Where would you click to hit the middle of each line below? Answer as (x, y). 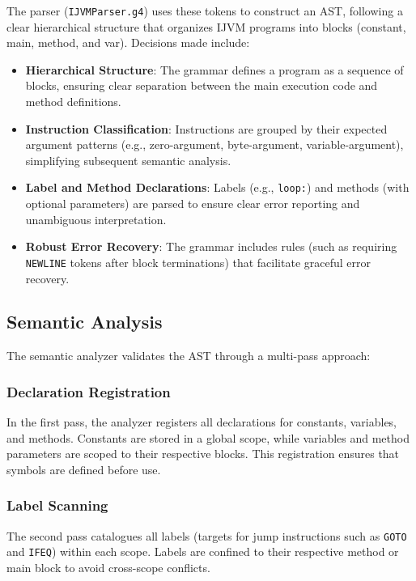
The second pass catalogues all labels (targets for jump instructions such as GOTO (207, 535)
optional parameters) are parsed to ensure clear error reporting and (193, 204)
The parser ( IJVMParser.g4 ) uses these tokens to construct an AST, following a (205, 11)
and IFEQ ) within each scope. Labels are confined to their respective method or (203, 551)
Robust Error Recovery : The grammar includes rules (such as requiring (211, 246)
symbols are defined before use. (84, 469)
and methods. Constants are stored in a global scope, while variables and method (208, 437)
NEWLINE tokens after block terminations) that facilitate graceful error (198, 262)
